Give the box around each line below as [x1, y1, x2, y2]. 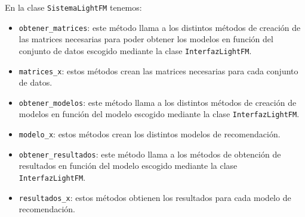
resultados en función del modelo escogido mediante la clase [19, 159, 238, 172]
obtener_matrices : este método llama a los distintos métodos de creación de [19, 21, 301, 33]
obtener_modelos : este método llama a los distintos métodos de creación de [19, 96, 297, 108]
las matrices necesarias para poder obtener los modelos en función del [19, 33, 273, 45]
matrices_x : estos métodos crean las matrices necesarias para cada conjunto [19, 64, 298, 77]
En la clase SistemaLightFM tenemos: [5, 1, 142, 13]
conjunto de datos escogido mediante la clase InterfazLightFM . [19, 44, 252, 56]
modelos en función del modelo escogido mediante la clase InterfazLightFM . [19, 108, 300, 120]
